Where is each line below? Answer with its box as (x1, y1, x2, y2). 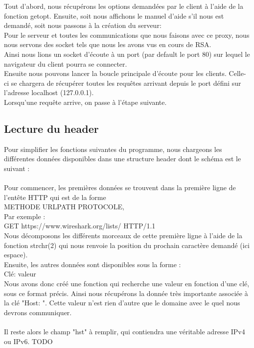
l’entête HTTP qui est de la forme (4, 192, 106, 202)
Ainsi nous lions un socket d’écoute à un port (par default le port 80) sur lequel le (4, 49, 250, 59)
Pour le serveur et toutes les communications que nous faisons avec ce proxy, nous (4, 29, 250, 40)
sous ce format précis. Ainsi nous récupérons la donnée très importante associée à (4, 288, 248, 298)
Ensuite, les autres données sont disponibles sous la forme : (4, 259, 181, 269)
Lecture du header (4, 121, 99, 136)
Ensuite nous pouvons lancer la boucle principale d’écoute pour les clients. (4, 68, 227, 78)
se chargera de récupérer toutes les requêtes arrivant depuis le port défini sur (11, 77, 241, 88)
